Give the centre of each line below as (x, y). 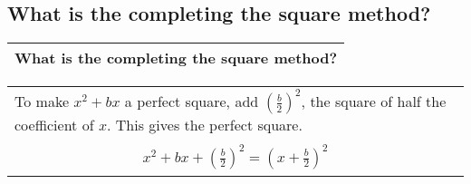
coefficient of (54, 125)
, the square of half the (374, 102)
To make (42, 102)
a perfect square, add (192, 102)
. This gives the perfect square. (205, 125)
